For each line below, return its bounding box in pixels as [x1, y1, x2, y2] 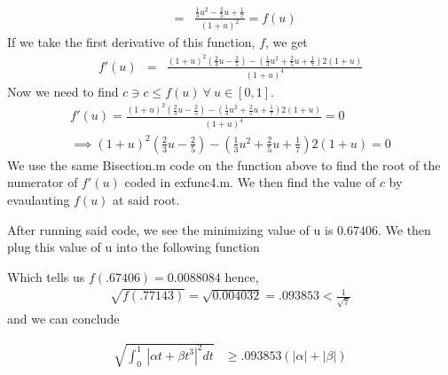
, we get [265, 33, 308, 51]
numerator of [7, 173, 78, 191]
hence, [224, 267, 259, 285]
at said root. [113, 190, 180, 208]
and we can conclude [7, 309, 120, 327]
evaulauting [7, 190, 70, 208]
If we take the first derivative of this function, [7, 33, 255, 51]
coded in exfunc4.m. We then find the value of [124, 173, 376, 191]
